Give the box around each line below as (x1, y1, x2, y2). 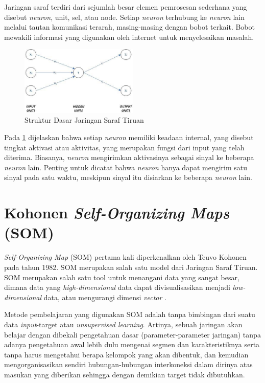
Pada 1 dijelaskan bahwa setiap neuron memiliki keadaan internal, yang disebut (4, 132, 254, 143)
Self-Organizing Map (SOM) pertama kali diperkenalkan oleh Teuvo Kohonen (4, 252, 247, 262)
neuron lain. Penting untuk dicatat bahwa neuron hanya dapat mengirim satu (4, 162, 248, 172)
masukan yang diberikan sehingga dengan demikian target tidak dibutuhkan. (4, 369, 245, 379)
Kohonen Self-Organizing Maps (4, 202, 230, 223)
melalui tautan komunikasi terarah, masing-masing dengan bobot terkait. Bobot (4, 21, 255, 32)
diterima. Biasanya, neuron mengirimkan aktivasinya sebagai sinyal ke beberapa (4, 152, 254, 163)
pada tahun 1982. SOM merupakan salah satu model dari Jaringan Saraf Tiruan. (4, 261, 258, 272)
